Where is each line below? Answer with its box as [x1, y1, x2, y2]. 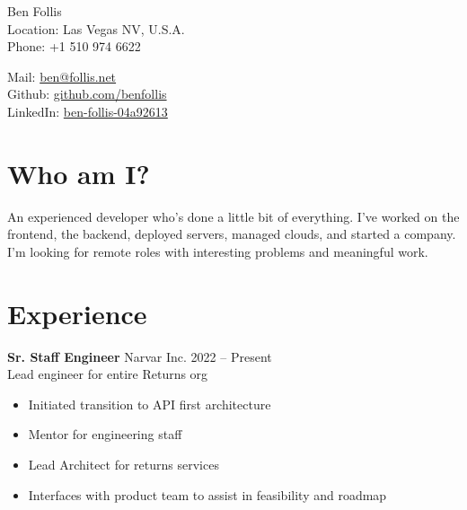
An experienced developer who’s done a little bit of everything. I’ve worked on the [7, 207, 460, 225]
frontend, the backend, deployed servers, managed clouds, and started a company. [7, 224, 456, 243]
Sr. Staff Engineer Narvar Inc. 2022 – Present [7, 347, 272, 365]
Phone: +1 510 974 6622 [7, 37, 141, 56]
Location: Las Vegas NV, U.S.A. [7, 19, 185, 38]
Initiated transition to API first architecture [28, 394, 271, 413]
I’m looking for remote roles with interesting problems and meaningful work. [7, 242, 428, 260]
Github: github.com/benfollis [7, 84, 167, 103]
